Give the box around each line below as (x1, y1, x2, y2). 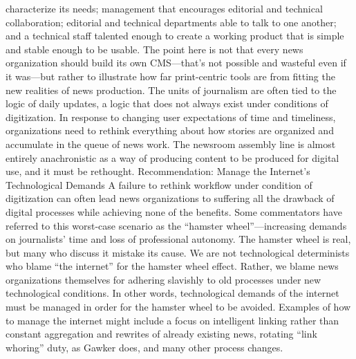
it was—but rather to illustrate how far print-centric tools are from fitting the (6, 68, 335, 83)
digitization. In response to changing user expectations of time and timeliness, (6, 109, 336, 124)
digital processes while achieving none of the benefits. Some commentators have (6, 204, 342, 219)
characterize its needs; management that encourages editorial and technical (6, 1, 323, 15)
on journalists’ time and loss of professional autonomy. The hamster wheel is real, (6, 232, 351, 246)
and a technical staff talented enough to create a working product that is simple (6, 28, 344, 43)
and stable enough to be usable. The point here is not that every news (6, 42, 303, 56)
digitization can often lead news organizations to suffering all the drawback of (6, 191, 335, 205)
